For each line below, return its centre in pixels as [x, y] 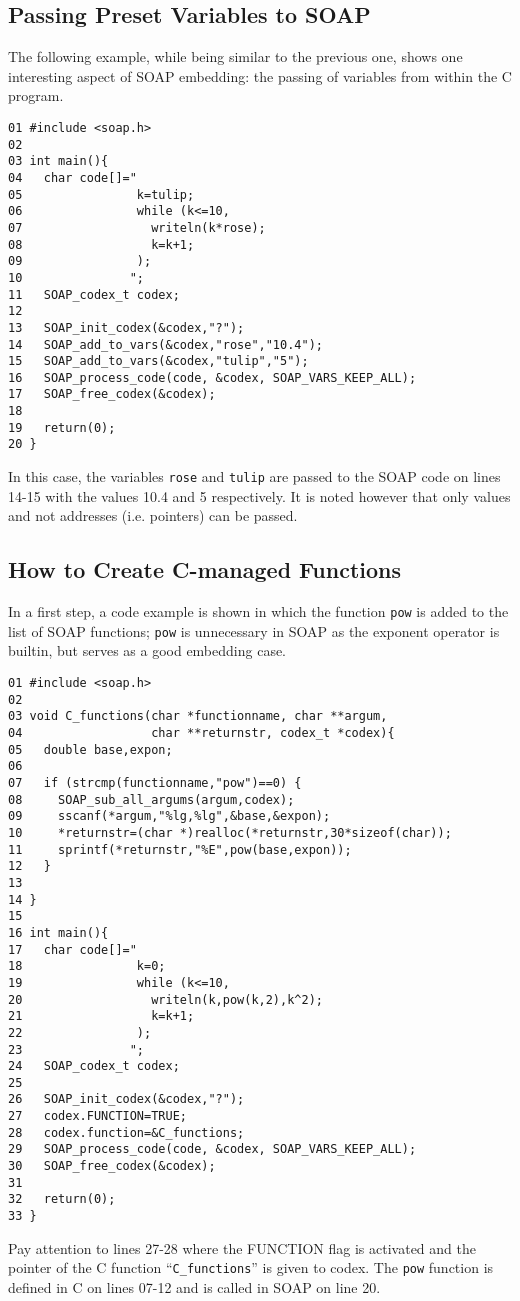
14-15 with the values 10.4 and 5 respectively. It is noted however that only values [259, 495]
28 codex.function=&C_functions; [126, 1132]
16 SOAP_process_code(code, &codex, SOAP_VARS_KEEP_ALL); [212, 377]
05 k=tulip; [101, 194]
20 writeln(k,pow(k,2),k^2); [165, 999]
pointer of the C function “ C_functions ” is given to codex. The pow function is [251, 1267]
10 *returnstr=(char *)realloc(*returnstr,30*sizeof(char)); [230, 832]
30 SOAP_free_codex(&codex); [112, 1166]
